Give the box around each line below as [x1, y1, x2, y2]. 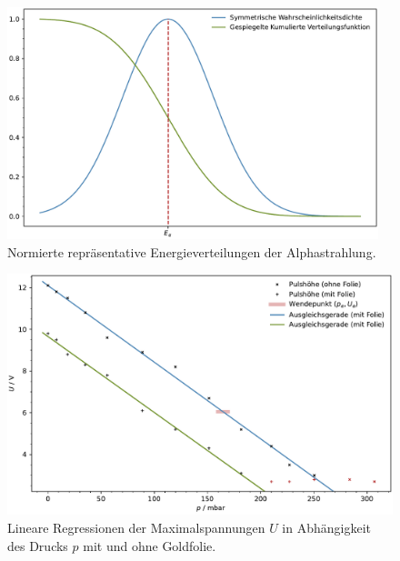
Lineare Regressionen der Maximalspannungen [7, 517, 265, 536]
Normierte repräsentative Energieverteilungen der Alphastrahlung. [7, 242, 376, 261]
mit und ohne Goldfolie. [83, 536, 216, 555]
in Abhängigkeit [282, 517, 372, 536]
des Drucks [7, 536, 68, 555]
